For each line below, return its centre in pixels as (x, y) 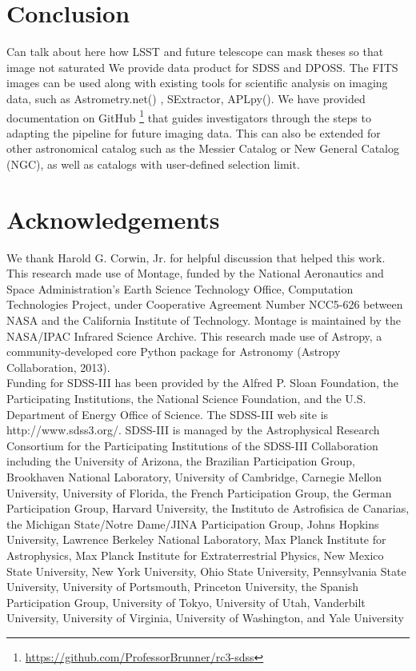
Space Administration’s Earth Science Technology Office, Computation (180, 288)
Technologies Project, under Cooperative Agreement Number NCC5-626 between (205, 304)
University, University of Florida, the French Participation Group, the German (199, 492)
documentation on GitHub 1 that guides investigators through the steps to (189, 116)
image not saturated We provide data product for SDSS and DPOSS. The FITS (202, 67)
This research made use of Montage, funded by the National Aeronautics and (195, 273)
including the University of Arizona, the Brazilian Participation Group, (181, 461)
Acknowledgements (113, 219)
